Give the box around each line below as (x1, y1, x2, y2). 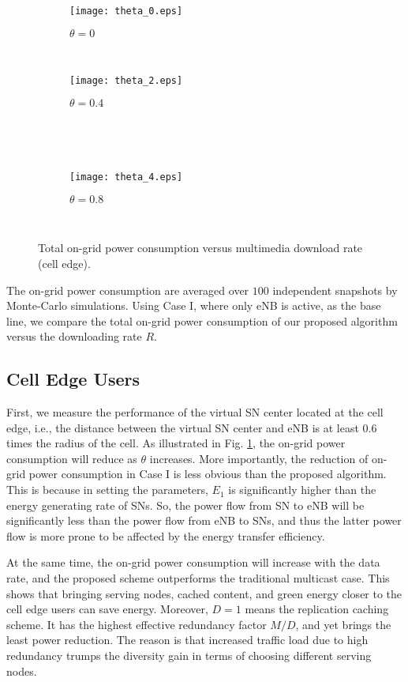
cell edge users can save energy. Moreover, (6, 601, 208, 617)
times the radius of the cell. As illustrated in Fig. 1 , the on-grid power (6, 435, 346, 451)
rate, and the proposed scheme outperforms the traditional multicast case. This (6, 570, 390, 586)
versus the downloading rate (6, 328, 142, 345)
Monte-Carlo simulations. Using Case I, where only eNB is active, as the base (6, 297, 381, 314)
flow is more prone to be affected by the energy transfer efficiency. (6, 527, 325, 544)
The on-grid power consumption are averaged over (6, 281, 249, 298)
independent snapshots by (272, 281, 398, 298)
